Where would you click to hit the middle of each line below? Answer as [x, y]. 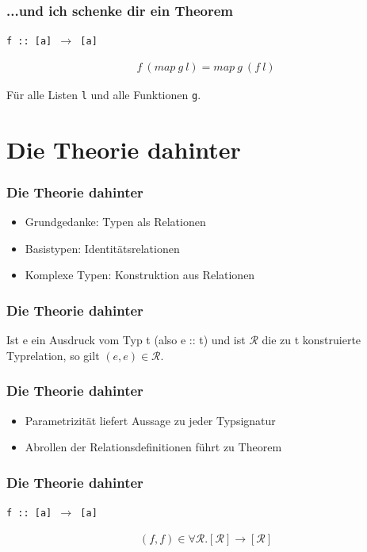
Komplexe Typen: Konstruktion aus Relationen [140, 275]
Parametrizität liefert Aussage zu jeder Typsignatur [150, 420]
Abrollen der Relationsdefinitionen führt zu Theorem [153, 447]
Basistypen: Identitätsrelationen [102, 248]
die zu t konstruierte [312, 340]
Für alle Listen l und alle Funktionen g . [104, 94]
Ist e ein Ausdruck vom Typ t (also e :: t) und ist [126, 340]
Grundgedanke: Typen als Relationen [115, 222]
